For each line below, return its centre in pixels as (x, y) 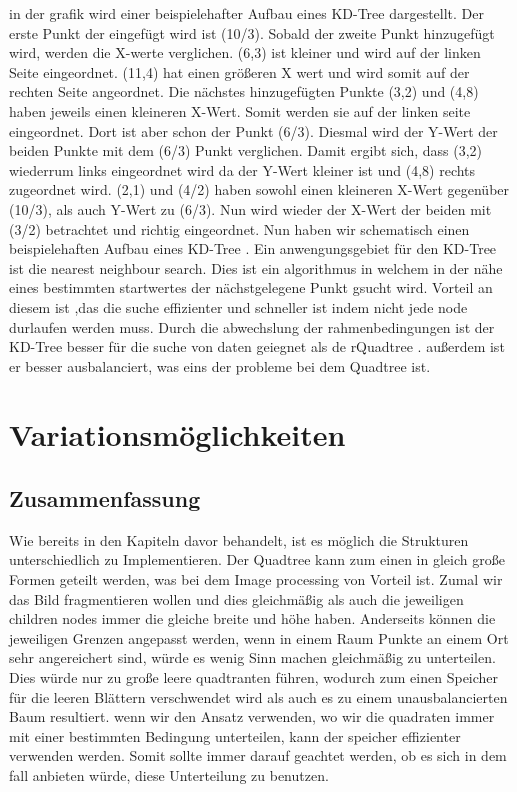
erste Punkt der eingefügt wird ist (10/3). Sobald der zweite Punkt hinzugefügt (252, 32)
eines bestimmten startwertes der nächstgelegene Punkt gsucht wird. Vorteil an (251, 287)
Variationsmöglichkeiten (177, 434)
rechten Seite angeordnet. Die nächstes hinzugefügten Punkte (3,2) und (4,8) (244, 91)
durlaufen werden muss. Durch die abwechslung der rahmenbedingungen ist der (252, 326)
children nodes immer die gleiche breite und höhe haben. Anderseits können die (252, 618)
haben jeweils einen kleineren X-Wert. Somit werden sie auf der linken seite (240, 110)
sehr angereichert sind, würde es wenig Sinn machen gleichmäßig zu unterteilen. (252, 657)
